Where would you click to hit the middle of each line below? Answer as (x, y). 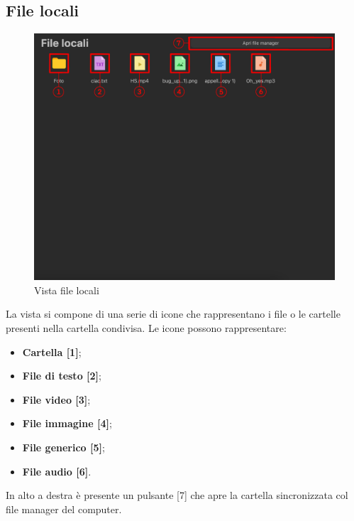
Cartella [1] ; (52, 351)
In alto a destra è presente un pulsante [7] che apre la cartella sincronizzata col (177, 495)
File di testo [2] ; (62, 376)
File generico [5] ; (63, 447)
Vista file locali (67, 290)
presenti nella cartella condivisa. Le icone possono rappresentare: (146, 327)
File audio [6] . (57, 471)
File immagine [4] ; (67, 423)
